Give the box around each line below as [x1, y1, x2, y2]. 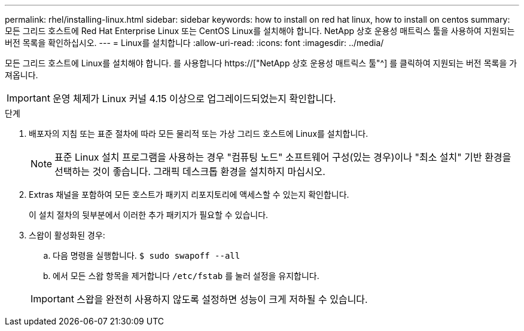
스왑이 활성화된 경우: [29, 230, 105, 240]
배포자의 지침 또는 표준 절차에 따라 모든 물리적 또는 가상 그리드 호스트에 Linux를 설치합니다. [29, 128, 368, 139]
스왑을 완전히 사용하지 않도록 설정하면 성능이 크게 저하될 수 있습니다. [76, 293, 368, 305]
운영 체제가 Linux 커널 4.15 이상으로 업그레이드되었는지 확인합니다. [52, 93, 336, 105]
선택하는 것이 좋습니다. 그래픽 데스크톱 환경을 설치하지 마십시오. [54, 166, 325, 177]
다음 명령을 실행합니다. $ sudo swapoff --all [53, 250, 240, 260]
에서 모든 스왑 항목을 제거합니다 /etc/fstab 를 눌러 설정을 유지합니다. [53, 271, 319, 281]
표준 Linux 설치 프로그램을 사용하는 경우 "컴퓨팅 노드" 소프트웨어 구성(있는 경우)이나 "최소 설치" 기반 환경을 [54, 151, 511, 163]
